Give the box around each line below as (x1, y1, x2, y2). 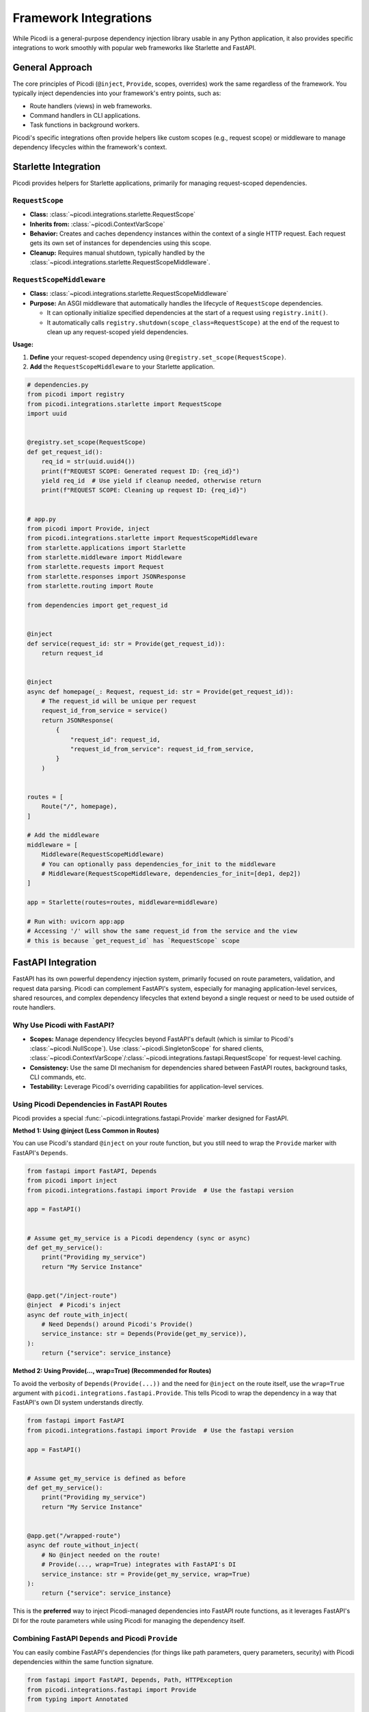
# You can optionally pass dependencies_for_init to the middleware (41, 860, 276, 868)
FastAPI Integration (12, 957, 97, 968)
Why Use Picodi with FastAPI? (12, 1020, 115, 1030)
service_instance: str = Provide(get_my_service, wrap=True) (41, 1570, 251, 1578)
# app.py (27, 515, 57, 523)
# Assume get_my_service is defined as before (27, 1474, 186, 1482)
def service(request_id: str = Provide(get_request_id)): (27, 640, 225, 647)
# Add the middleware (27, 831, 100, 839)
